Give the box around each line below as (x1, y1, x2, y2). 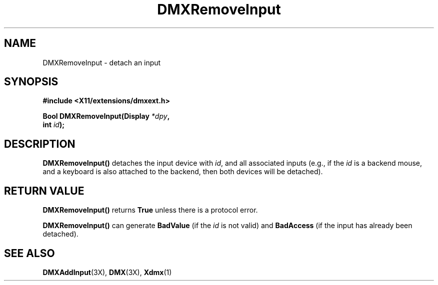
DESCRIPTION (4, 137, 75, 150)
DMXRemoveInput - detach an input (42, 58, 161, 67)
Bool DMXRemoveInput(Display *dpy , (42, 112, 170, 121)
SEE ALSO (4, 247, 55, 260)
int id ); (42, 120, 65, 129)
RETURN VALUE (4, 184, 84, 197)
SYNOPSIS (4, 75, 58, 88)
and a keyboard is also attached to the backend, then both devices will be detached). (42, 167, 323, 176)
